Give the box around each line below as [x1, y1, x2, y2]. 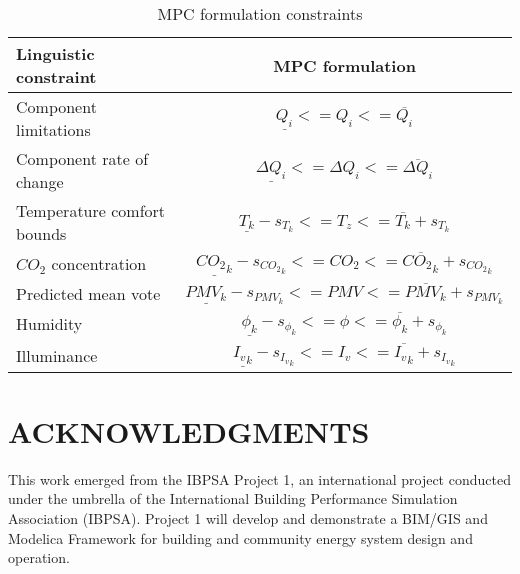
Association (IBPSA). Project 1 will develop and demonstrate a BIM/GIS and [8, 507, 488, 528]
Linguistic [16, 42, 95, 65]
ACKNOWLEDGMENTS [8, 410, 370, 451]
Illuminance [16, 343, 98, 367]
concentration [51, 252, 147, 276]
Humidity [16, 312, 83, 336]
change [16, 170, 64, 193]
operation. [8, 547, 70, 568]
